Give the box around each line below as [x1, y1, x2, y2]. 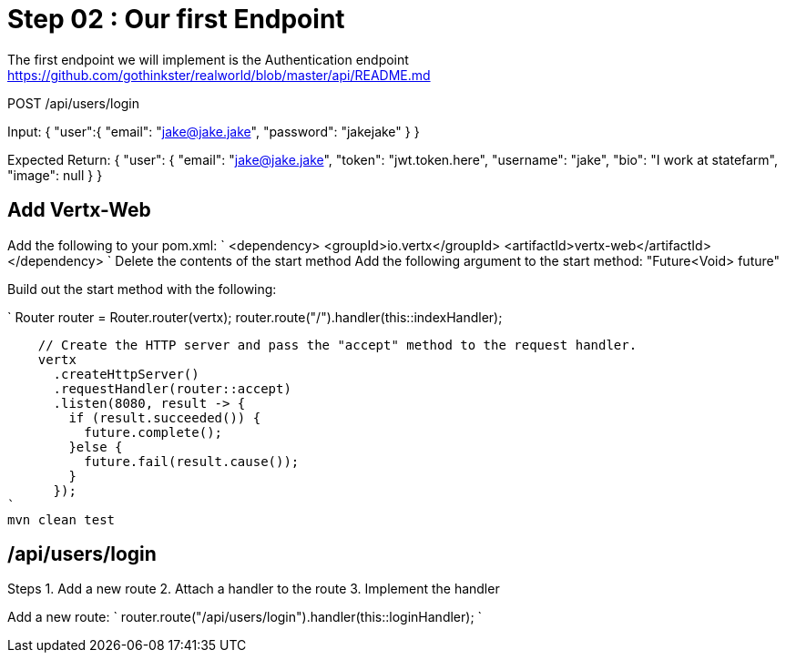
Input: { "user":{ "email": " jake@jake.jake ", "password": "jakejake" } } [7, 123, 420, 139]
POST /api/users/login [7, 95, 140, 111]
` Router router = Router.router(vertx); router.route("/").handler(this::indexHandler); [7, 309, 503, 325]
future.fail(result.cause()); [84, 453, 300, 469]
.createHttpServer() [53, 366, 199, 381]
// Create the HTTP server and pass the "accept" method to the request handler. [37, 337, 638, 352]
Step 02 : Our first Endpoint [7, 4, 345, 35]
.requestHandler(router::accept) [53, 381, 291, 396]
